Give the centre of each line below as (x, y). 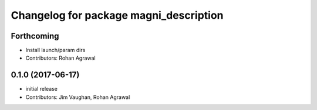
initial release (42, 89)
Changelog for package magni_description (117, 15)
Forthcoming (35, 36)
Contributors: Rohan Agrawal (61, 58)
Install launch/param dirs (55, 50)
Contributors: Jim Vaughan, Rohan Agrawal (78, 97)
